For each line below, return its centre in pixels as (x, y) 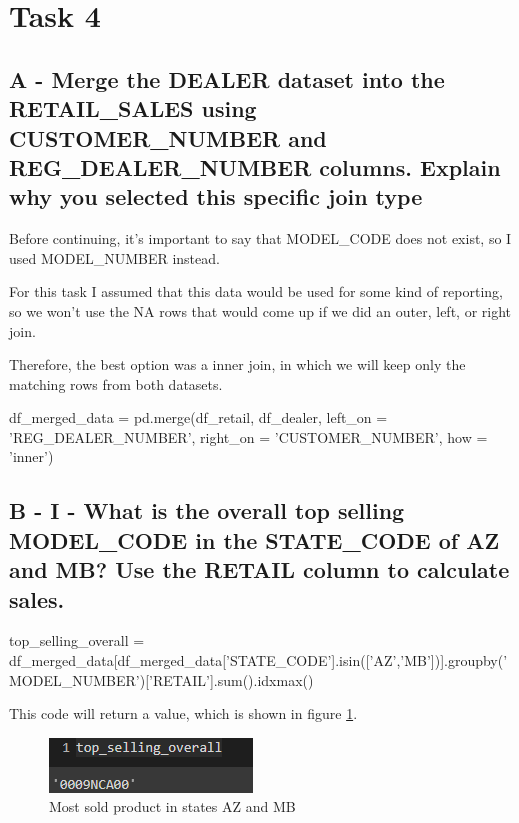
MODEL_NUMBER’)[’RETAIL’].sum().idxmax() (161, 679)
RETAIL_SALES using (133, 108)
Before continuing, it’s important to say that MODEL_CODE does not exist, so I (260, 238)
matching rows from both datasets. (116, 383)
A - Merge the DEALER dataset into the (227, 78)
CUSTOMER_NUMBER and (168, 137)
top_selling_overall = (77, 640)
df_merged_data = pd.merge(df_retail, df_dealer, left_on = (198, 417)
